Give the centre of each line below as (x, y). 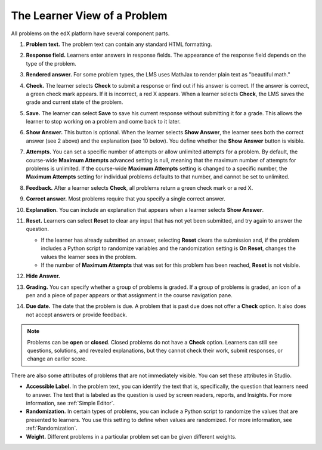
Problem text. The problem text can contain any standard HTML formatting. (119, 44)
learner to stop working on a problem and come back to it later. (103, 122)
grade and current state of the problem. (75, 102)
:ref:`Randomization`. (52, 428)
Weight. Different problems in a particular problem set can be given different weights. (131, 436)
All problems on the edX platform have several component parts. (90, 33)
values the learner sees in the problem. (89, 257)
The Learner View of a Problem (89, 16)
